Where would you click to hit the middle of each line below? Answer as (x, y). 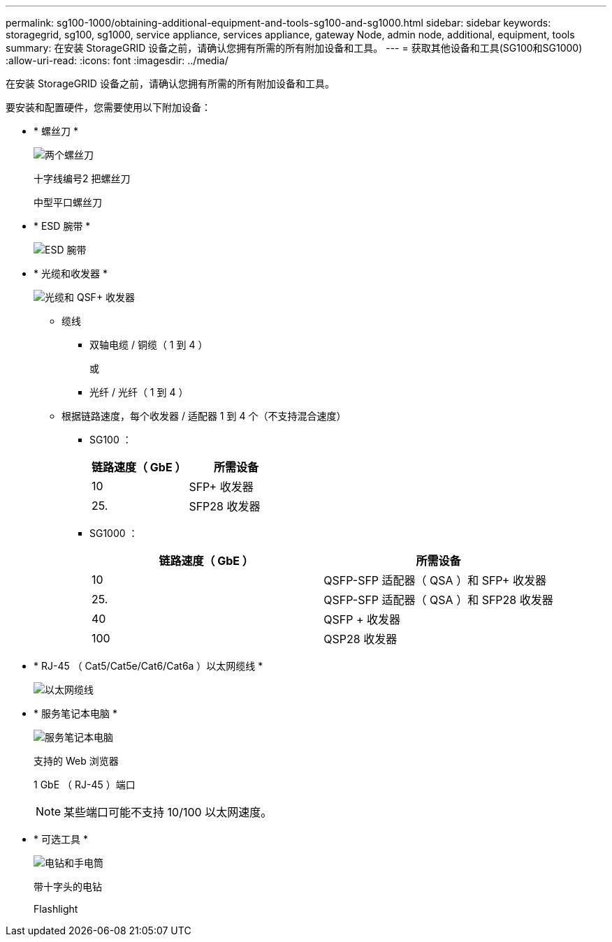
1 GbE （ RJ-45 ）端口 (85, 785)
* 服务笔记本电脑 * (75, 713)
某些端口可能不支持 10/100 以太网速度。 (168, 812)
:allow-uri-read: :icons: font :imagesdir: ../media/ (117, 60)
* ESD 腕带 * (62, 226)
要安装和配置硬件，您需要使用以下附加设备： (108, 107)
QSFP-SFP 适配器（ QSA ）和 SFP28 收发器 (438, 600)
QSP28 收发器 (360, 639)
